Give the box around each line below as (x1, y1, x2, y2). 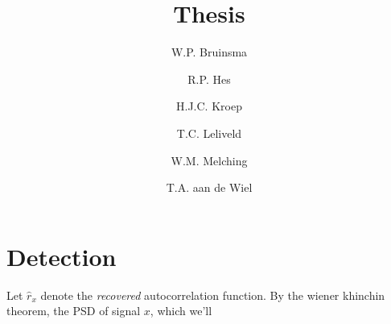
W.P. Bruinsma (171, 44, 248, 60)
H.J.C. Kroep (176, 98, 242, 114)
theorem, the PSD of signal (6, 302, 141, 319)
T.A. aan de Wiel (166, 179, 253, 196)
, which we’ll (150, 302, 212, 319)
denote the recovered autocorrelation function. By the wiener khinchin (40, 286, 385, 303)
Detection (6, 239, 117, 272)
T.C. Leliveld (176, 124, 242, 141)
